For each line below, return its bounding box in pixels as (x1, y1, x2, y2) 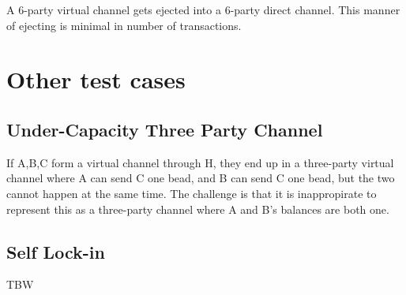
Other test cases (6, 63, 186, 95)
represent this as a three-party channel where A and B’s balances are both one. (6, 200, 389, 217)
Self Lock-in (6, 239, 105, 263)
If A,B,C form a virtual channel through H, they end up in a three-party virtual (6, 154, 394, 170)
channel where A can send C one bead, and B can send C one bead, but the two (6, 170, 395, 186)
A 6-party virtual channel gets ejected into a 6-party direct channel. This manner (6, 2, 400, 17)
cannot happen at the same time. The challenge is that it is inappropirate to (6, 185, 377, 201)
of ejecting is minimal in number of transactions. (6, 17, 242, 33)
